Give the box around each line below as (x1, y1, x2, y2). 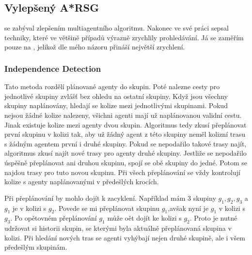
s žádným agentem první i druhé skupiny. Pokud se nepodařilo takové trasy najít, (4, 138, 247, 148)
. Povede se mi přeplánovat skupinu (54, 203, 159, 213)
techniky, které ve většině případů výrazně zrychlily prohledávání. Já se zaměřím (4, 32, 244, 42)
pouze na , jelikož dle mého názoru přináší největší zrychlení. (4, 42, 185, 52)
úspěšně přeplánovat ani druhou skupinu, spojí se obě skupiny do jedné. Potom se (4, 157, 247, 167)
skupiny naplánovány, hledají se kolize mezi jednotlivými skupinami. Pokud (4, 100, 228, 111)
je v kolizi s (13, 203, 47, 213)
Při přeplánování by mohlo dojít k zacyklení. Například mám (4, 192, 186, 203)
